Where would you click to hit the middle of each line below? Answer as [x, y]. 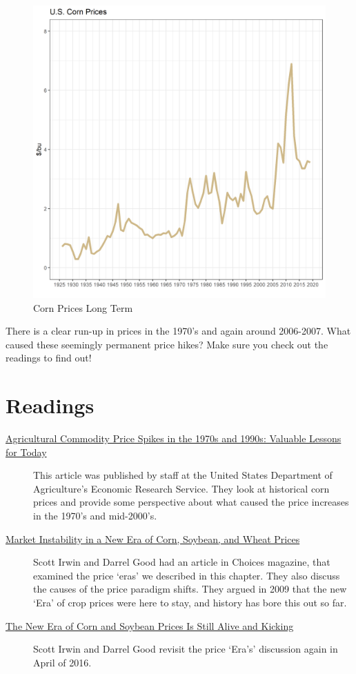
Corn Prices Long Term [83, 307]
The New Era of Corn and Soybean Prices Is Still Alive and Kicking [150, 625]
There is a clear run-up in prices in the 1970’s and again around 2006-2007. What [178, 331]
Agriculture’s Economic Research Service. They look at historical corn [181, 488]
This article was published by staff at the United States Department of [183, 475]
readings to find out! [49, 358]
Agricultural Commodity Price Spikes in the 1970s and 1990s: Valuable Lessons [174, 438]
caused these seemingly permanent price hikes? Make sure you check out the [167, 344]
